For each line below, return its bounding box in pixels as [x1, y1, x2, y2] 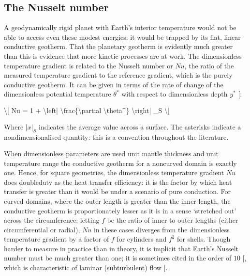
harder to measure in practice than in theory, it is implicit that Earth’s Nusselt [4, 243, 239, 253]
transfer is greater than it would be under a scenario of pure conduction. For [4, 186, 231, 196]
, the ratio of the [184, 60, 234, 70]
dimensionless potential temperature [4, 89, 111, 99]
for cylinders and [117, 234, 167, 244]
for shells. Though [177, 234, 231, 244]
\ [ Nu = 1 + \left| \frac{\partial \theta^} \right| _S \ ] [4, 105, 170, 115]
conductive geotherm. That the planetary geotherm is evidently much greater [4, 41, 233, 51]
